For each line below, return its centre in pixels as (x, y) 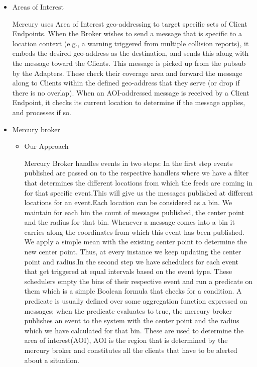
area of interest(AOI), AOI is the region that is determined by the (126, 340)
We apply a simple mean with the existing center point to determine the (136, 242)
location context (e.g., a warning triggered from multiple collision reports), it (131, 43)
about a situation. (52, 360)
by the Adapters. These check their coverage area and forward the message (127, 73)
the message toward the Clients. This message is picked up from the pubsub (129, 63)
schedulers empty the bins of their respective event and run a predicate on (139, 281)
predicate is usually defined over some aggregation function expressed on (136, 301)
